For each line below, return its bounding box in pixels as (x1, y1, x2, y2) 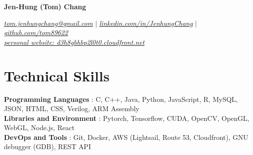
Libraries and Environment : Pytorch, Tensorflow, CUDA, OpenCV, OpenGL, (4, 113, 250, 123)
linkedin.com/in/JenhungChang (99, 18, 193, 28)
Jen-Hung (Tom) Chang (4, 1, 86, 11)
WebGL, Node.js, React (4, 122, 75, 133)
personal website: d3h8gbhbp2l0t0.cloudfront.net (4, 37, 145, 47)
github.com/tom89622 (4, 27, 68, 38)
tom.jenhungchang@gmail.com (4, 18, 93, 28)
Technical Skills (4, 65, 110, 85)
